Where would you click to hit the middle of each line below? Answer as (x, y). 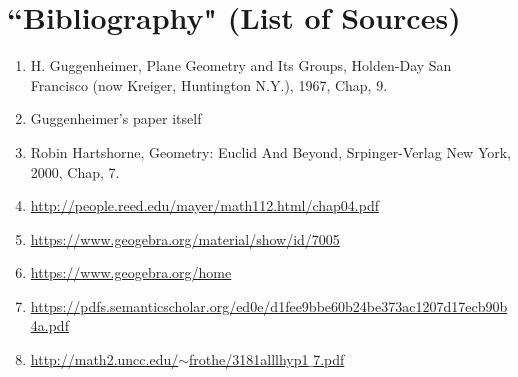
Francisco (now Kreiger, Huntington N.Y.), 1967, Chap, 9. (209, 84)
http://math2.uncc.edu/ (104, 359)
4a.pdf (49, 325)
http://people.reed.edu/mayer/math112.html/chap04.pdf (204, 205)
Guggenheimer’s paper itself (116, 118)
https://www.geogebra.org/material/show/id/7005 (185, 238)
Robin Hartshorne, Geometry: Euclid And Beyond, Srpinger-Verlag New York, (270, 151)
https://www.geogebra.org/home (131, 272)
